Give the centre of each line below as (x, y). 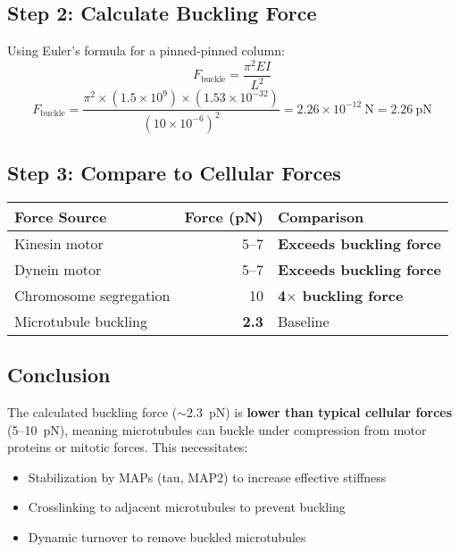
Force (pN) (224, 216)
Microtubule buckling (81, 321)
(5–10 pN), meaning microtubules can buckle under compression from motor (217, 429)
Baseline (303, 321)
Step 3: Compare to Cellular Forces (174, 173)
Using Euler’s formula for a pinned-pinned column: (146, 50)
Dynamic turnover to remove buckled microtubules (167, 537)
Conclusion (59, 375)
